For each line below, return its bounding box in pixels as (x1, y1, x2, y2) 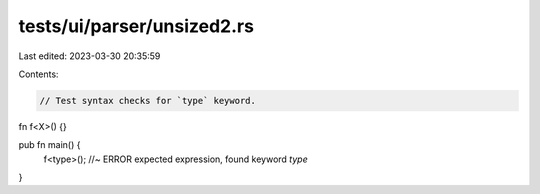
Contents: (18, 68, 59, 80)
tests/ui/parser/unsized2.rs (18, 15, 255, 37)
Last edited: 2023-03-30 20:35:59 (18, 50, 161, 62)
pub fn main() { (18, 139, 81, 151)
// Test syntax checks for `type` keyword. (39, 95, 257, 106)
